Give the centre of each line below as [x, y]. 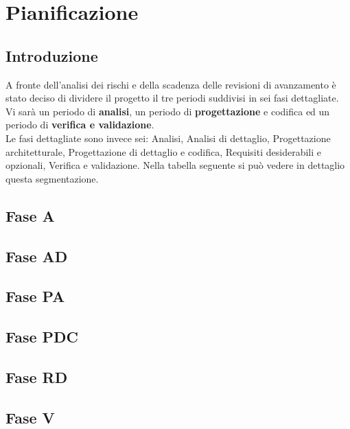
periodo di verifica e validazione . [80, 125]
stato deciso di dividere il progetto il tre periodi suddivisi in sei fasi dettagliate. [172, 98]
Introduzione [52, 55]
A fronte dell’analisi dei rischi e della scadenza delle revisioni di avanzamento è [171, 84]
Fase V [30, 417]
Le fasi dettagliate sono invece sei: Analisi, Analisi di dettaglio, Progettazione [168, 138]
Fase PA [35, 296]
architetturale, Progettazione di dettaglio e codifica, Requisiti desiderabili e [163, 151]
